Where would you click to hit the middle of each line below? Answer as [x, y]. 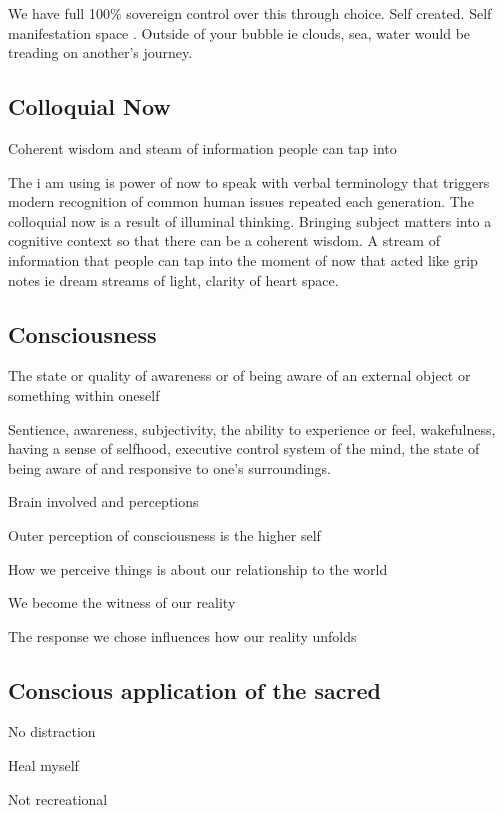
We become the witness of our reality [122, 602]
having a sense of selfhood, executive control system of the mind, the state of [244, 448]
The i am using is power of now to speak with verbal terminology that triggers [249, 181]
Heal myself [43, 765]
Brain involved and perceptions [103, 501]
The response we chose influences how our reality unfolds [182, 635]
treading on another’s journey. [100, 52]
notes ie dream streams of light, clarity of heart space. [173, 279]
